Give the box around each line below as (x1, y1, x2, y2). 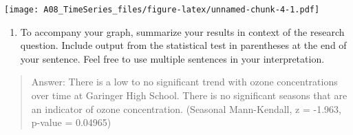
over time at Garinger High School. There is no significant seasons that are (31, 88, 347, 103)
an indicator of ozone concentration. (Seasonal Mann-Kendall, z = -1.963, (31, 101, 341, 116)
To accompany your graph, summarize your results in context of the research (20, 24, 345, 39)
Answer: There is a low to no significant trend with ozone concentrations (31, 74, 338, 89)
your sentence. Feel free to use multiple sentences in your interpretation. (20, 51, 325, 65)
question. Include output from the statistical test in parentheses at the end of (20, 38, 347, 52)
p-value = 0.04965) (31, 115, 111, 129)
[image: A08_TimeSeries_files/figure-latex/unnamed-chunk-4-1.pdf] (4, 5, 320, 14)
